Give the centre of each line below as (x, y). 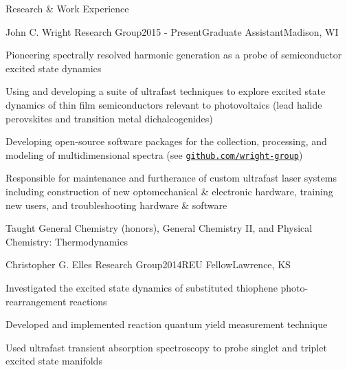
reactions (88, 301)
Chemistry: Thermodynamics (67, 241)
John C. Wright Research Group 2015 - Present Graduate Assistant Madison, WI (172, 31)
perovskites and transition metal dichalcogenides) (109, 118)
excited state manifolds (54, 361)
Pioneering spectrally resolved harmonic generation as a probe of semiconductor (174, 55)
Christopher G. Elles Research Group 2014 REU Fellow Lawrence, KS (148, 264)
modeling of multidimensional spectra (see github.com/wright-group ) (154, 154)
